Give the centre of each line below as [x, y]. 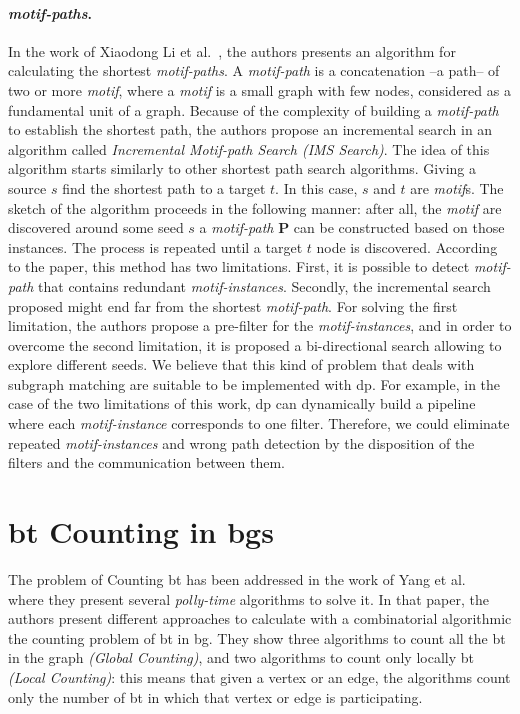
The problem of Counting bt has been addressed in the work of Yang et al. [237, 578]
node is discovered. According [407, 246]
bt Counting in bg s [141, 531]
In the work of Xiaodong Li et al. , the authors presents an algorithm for [232, 50]
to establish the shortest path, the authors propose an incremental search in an [250, 129]
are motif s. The [457, 187]
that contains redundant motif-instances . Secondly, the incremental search [264, 285]
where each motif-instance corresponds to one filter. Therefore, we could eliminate [259, 423]
